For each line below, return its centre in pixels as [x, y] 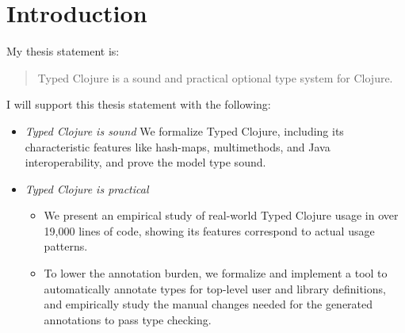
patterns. [66, 246]
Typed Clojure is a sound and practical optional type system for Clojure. [215, 77]
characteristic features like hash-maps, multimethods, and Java [178, 146]
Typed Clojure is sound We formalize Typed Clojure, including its [184, 130]
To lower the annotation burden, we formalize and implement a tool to [216, 273]
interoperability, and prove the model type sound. [145, 162]
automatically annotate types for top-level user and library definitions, [215, 288]
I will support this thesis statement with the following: [139, 104]
